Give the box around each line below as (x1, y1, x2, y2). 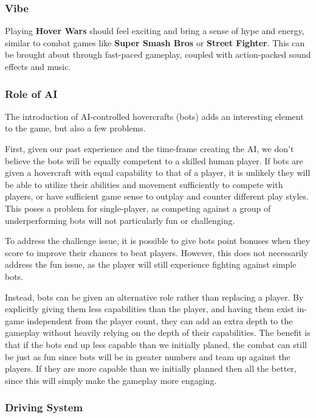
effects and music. (5, 60, 71, 72)
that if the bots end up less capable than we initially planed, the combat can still (5, 338, 307, 350)
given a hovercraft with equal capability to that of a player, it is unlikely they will (5, 166, 311, 179)
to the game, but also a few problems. (5, 122, 146, 134)
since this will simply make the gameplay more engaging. (5, 374, 217, 386)
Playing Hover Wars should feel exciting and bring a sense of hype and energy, (5, 24, 304, 37)
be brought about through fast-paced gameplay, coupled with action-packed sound (5, 48, 311, 61)
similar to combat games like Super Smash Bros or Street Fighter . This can (5, 36, 305, 49)
